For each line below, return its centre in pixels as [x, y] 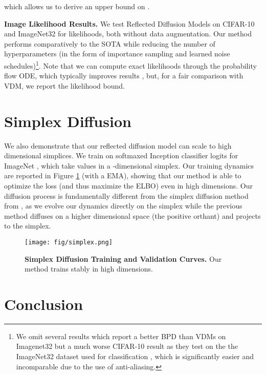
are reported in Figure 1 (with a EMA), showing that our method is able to [123, 175]
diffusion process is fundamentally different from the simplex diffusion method [126, 195]
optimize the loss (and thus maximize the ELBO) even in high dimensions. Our [128, 185]
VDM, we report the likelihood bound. [64, 85]
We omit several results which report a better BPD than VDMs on [121, 336]
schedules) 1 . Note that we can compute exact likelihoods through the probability [130, 65]
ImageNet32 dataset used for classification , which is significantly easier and [135, 356]
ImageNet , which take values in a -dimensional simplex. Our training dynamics [129, 165]
